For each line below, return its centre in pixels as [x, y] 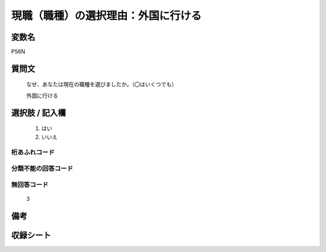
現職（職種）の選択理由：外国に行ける [107, 16]
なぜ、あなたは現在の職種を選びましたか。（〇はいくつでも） [102, 84]
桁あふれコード [33, 153]
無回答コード [30, 184]
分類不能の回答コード [42, 168]
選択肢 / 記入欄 [39, 112]
